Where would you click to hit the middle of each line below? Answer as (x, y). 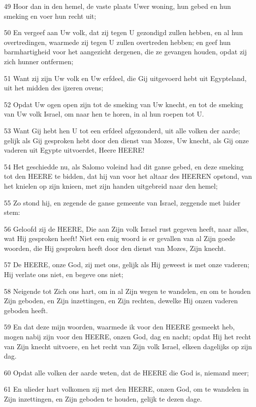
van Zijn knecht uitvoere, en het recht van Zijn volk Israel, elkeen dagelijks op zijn (128, 346)
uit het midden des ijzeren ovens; (54, 88)
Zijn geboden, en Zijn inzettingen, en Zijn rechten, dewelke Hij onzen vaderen (121, 301)
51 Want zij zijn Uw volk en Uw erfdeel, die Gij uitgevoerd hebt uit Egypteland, (125, 78)
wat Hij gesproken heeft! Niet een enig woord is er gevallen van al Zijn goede (120, 238)
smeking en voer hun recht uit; (50, 16)
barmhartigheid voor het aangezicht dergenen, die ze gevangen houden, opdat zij (126, 52)
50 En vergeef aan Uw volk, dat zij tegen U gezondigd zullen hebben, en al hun (124, 32)
